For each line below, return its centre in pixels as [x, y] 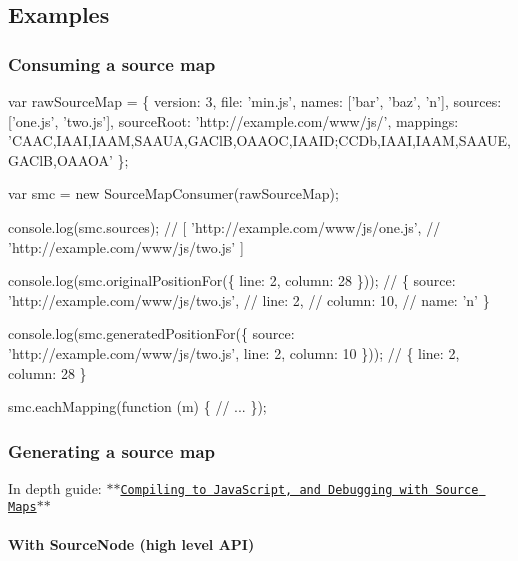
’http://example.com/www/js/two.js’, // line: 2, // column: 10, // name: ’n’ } [249, 299]
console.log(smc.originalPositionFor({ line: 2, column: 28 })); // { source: [232, 280]
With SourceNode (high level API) [131, 543]
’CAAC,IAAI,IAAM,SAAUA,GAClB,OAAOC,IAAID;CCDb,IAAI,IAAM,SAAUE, [259, 140]
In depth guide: [55, 487]
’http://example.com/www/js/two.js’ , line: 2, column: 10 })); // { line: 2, [234, 352]
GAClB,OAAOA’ [60, 159]
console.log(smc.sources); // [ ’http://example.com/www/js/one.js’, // [224, 226]
